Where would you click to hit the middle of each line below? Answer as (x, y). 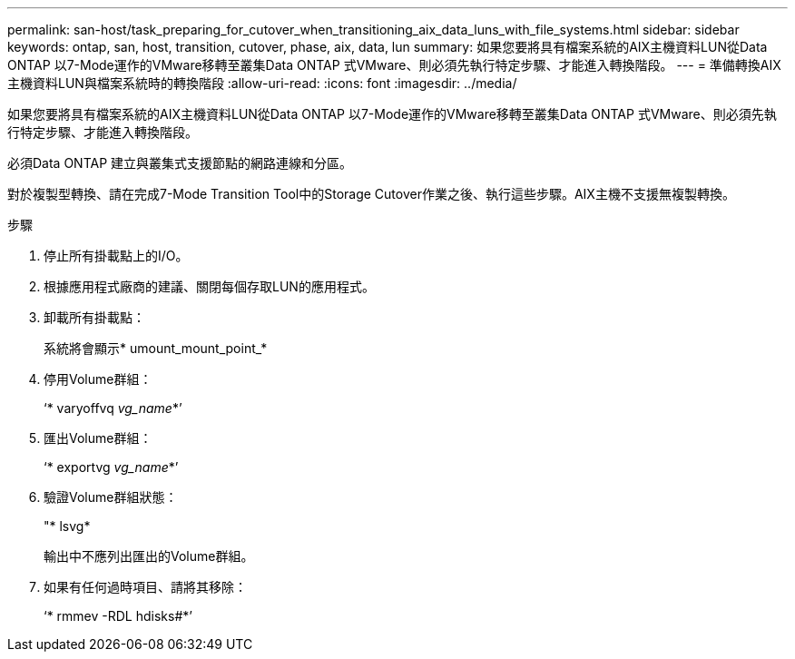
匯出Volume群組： (98, 438)
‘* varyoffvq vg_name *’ (113, 408)
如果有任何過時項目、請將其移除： (145, 587)
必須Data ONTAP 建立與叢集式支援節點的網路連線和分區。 (180, 163)
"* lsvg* (67, 526)
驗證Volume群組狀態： (111, 497)
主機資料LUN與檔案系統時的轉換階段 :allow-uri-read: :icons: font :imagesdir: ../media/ (262, 83)
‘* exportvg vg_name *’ (111, 467)
